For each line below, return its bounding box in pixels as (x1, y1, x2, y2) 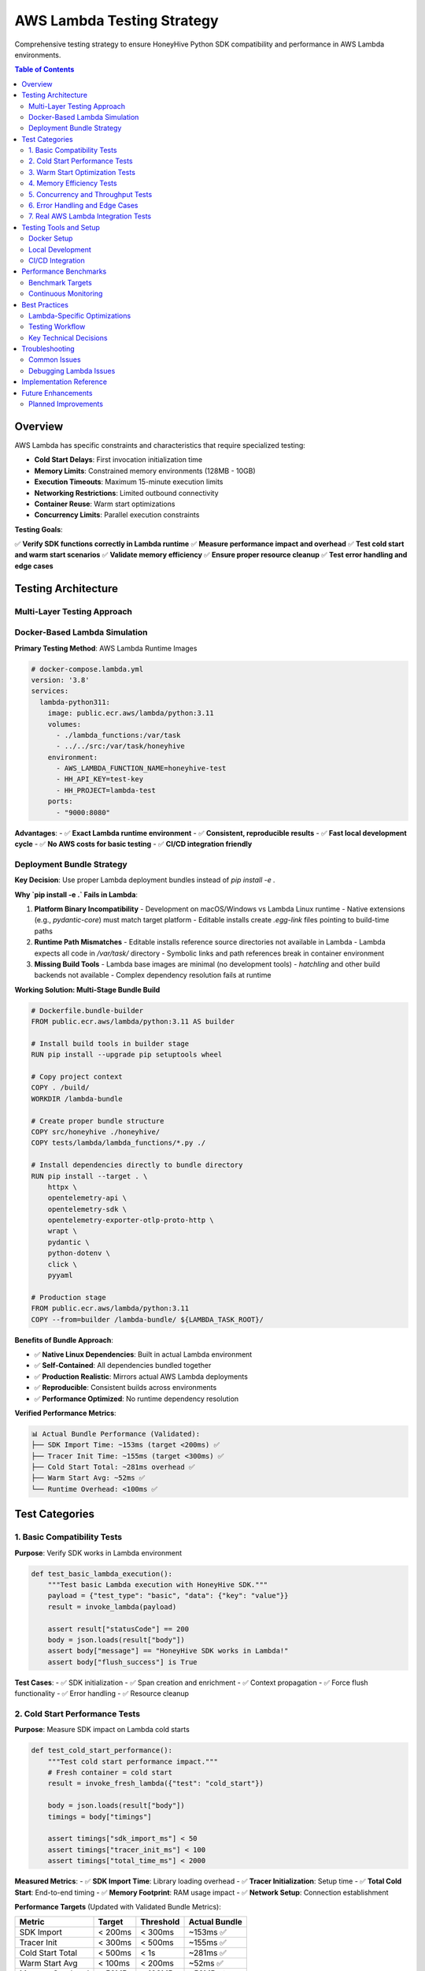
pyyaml (47, 1271, 73, 1280)
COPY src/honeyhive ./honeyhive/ (31, 1127, 161, 1136)
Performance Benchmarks (21, 266, 107, 276)
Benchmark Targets (28, 278, 92, 287)
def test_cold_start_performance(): (31, 1746, 173, 1755)
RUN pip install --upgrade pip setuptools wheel (31, 1050, 223, 1060)
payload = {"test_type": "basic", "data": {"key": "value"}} (47, 1591, 289, 1600)
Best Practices (21, 300, 68, 309)
